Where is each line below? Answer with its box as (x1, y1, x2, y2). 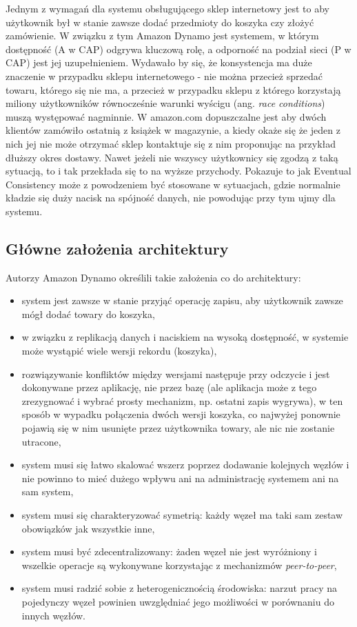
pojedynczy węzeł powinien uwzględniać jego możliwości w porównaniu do (21, 594, 334, 608)
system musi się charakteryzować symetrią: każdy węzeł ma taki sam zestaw (21, 508, 343, 522)
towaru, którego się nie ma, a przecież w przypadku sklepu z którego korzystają (6, 82, 341, 97)
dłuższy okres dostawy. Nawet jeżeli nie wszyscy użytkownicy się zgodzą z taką (6, 150, 338, 164)
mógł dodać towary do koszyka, (21, 306, 155, 321)
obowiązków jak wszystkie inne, (21, 521, 155, 535)
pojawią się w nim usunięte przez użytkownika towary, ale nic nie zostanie (21, 421, 335, 435)
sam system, (21, 484, 74, 499)
